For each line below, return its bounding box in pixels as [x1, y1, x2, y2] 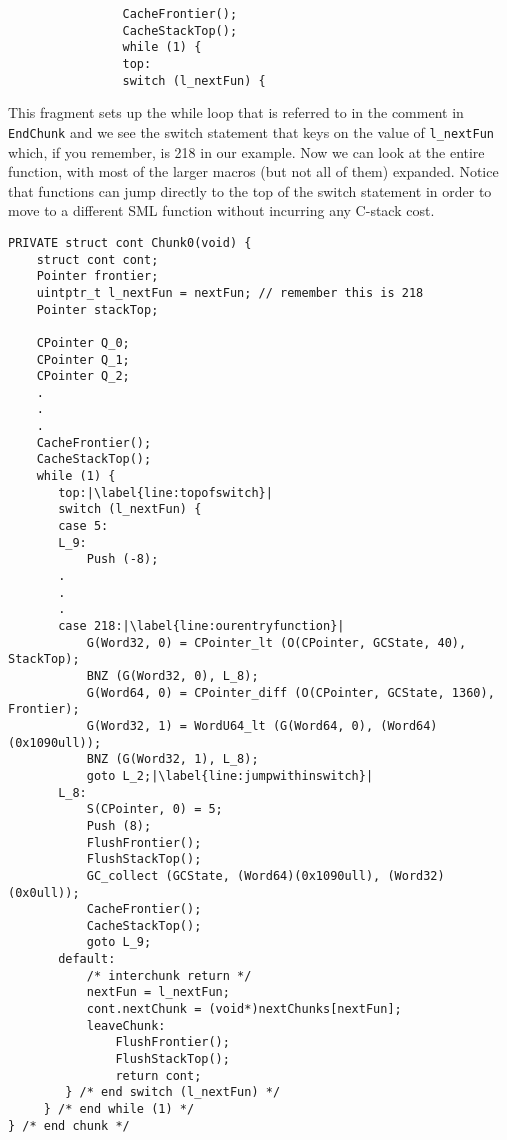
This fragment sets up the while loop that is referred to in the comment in [8, 102, 464, 123]
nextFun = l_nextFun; [86, 985, 230, 1000]
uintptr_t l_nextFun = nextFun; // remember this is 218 [36, 285, 424, 300]
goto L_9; [86, 935, 152, 950]
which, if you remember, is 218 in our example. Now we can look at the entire [8, 141, 485, 162]
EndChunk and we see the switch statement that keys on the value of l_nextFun [8, 121, 494, 142]
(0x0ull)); [8, 885, 80, 900]
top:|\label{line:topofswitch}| [58, 485, 273, 500]
